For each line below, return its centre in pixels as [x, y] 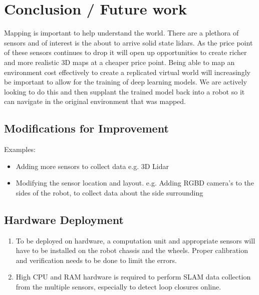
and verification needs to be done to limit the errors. [96, 260]
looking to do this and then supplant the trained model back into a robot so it [124, 91]
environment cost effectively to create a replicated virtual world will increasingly [127, 72]
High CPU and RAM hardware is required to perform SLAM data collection [133, 277]
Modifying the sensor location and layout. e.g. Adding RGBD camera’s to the [135, 183]
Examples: [20, 149]
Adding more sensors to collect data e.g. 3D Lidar [92, 166]
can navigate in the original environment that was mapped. [95, 101]
